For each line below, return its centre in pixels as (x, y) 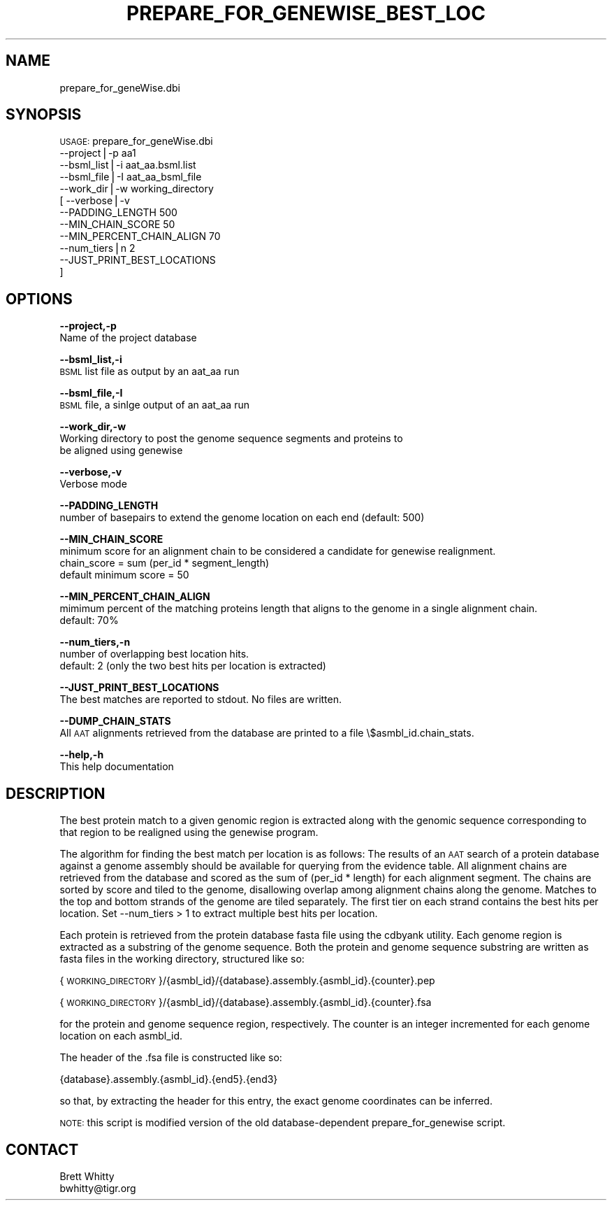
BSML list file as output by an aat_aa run (150, 371)
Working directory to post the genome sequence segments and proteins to (231, 439)
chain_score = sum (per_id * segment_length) (165, 563)
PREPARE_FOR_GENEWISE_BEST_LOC (306, 13)
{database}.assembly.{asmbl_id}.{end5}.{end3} (169, 1079)
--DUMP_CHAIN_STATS (115, 721)
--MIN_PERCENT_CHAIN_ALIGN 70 (140, 236)
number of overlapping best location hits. (154, 654)
